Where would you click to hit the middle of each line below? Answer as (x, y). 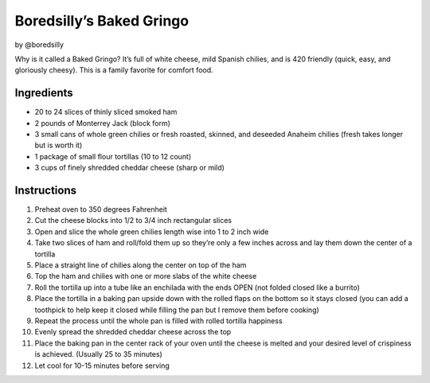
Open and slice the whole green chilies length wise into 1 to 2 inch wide (152, 232)
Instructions (46, 190)
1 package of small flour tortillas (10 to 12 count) (113, 156)
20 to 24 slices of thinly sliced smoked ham (106, 112)
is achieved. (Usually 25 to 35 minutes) (98, 354)
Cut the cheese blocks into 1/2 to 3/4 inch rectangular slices (133, 221)
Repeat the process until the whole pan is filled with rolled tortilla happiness (158, 321)
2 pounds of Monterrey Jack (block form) (103, 123)
